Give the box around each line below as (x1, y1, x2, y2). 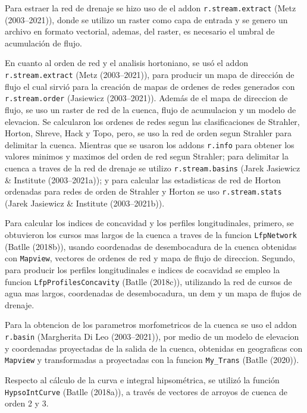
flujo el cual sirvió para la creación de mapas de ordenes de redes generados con (5, 80, 295, 92)
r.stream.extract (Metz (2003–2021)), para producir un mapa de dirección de (5, 68, 295, 81)
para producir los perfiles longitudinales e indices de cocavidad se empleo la (5, 263, 280, 276)
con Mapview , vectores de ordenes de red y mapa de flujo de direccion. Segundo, (5, 252, 295, 264)
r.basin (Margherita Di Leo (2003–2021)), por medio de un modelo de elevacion (5, 330, 299, 342)
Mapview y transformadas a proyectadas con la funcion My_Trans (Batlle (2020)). (5, 353, 299, 366)
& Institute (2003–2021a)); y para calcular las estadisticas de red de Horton (5, 173, 281, 186)
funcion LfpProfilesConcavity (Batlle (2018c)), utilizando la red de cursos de (5, 275, 292, 287)
